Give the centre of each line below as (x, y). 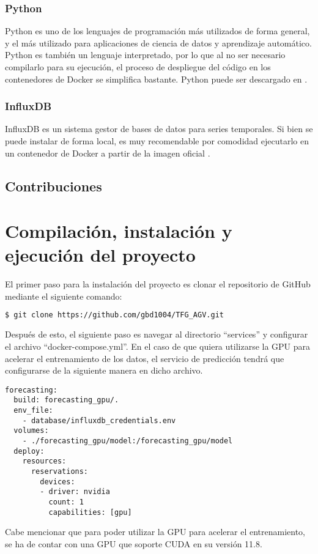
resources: (44, 461)
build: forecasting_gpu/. (66, 400)
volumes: (31, 431)
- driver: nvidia (75, 492)
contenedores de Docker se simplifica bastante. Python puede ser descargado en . (156, 79)
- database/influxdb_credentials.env (99, 420)
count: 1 (66, 502)
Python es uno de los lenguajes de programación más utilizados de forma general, (157, 31)
